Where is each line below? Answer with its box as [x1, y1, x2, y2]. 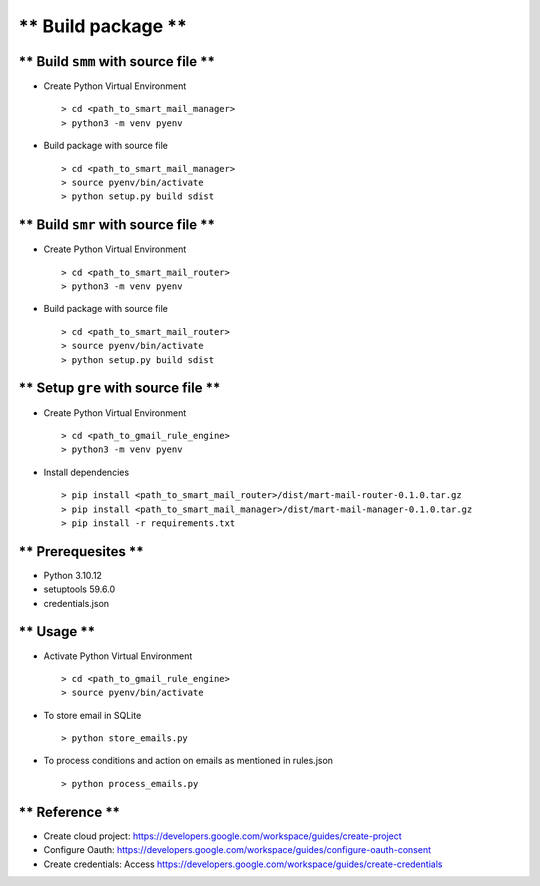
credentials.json [43, 597, 110, 609]
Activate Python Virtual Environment [43, 650, 193, 662]
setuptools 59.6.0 [43, 583, 115, 595]
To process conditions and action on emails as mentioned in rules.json [43, 755, 334, 767]
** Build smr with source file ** [18, 216, 215, 234]
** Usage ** [18, 623, 96, 640]
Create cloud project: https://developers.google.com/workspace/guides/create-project [43, 830, 402, 842]
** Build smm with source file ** [18, 53, 215, 70]
